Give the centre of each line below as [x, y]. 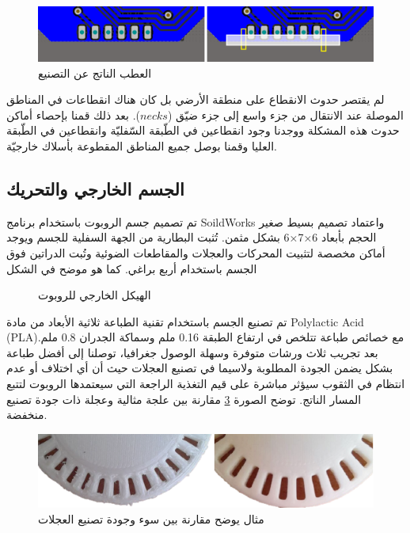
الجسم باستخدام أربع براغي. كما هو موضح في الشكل [132, 268]
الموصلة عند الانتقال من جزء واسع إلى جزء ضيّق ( [285, 114]
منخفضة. [27, 415]
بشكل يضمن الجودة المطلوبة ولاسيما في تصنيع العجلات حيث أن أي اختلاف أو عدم [200, 368]
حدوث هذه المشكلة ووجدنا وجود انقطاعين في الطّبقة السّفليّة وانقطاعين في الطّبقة [203, 130]
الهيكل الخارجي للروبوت [95, 295]
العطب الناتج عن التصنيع [95, 72]
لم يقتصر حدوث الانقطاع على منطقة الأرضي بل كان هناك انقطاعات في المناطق [196, 99]
